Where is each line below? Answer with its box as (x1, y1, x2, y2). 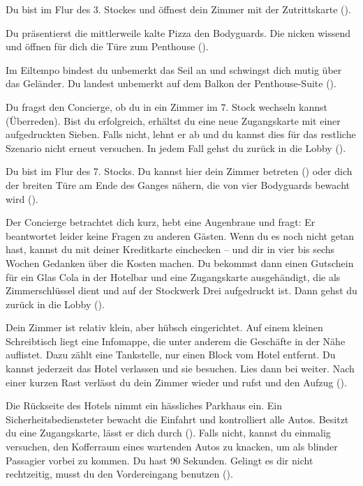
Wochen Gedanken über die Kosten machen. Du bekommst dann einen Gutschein (6, 255, 354, 270)
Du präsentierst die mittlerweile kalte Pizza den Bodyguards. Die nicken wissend (6, 25, 351, 40)
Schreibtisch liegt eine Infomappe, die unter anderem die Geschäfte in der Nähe (6, 333, 346, 348)
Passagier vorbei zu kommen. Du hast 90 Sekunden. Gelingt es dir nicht (6, 453, 313, 467)
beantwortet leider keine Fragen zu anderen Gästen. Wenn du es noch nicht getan (6, 228, 355, 243)
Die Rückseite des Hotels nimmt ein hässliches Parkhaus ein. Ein (6, 398, 283, 413)
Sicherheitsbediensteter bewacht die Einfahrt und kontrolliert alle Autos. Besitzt (6, 411, 349, 426)
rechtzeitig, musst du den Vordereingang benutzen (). (6, 466, 233, 481)
